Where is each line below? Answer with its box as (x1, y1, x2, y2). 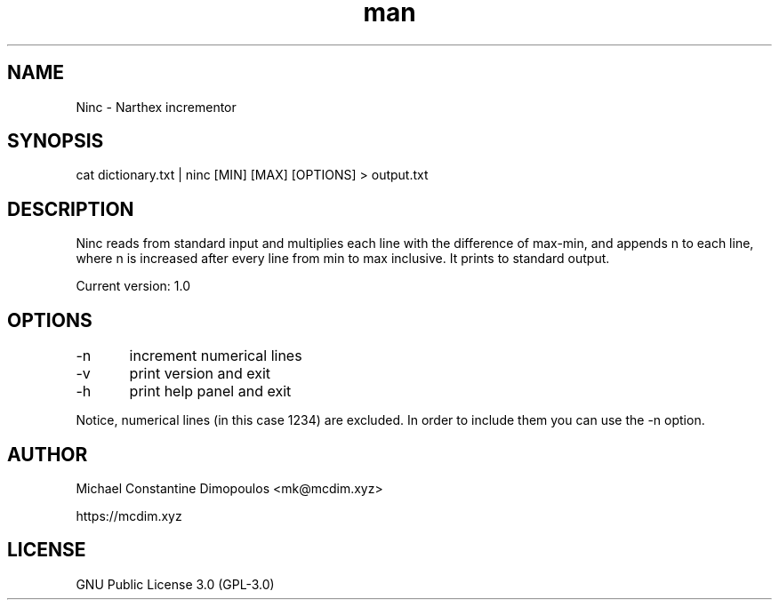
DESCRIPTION (7, 197, 134, 220)
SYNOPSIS (7, 130, 104, 153)
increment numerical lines (129, 347, 302, 365)
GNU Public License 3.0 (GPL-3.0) (76, 576, 275, 592)
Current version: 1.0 (76, 278, 191, 294)
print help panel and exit (129, 382, 292, 401)
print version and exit (129, 364, 271, 383)
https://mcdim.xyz (76, 507, 182, 523)
